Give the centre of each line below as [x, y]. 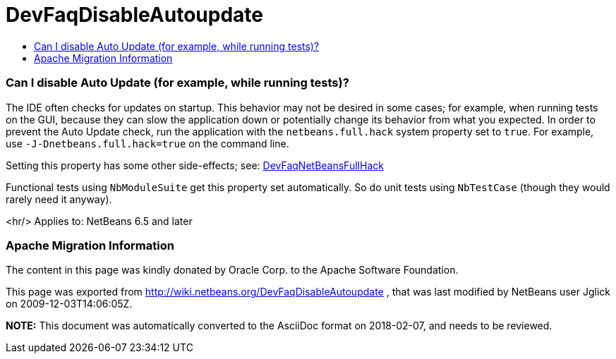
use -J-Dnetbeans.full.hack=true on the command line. [147, 143]
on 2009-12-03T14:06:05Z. [69, 304]
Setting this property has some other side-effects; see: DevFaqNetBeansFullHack [195, 165]
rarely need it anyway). [59, 199]
